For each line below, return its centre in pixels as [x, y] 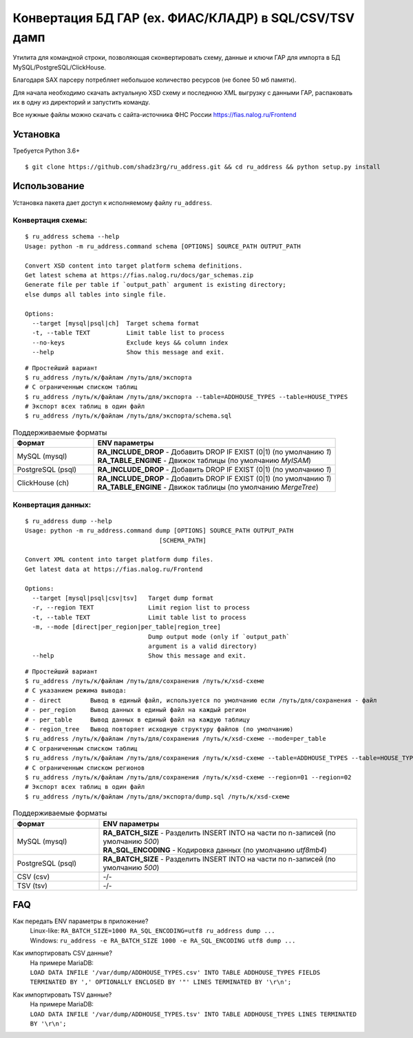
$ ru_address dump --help [69, 521]
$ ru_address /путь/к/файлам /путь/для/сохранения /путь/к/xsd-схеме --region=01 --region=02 [188, 777]
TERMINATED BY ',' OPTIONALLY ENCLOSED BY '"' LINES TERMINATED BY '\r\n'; [161, 982]
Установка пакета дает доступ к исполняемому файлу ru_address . [113, 202]
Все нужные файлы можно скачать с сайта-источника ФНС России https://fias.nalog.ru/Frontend [155, 115]
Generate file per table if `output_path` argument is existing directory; [156, 285]
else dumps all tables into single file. [96, 294]
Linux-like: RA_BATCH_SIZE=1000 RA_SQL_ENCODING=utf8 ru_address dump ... [152, 931]
